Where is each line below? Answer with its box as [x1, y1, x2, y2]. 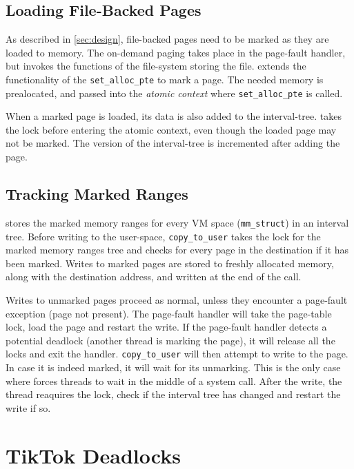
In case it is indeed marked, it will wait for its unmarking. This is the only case [6, 360, 341, 374]
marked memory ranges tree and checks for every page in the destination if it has [6, 242, 349, 257]
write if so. [6, 400, 51, 415]
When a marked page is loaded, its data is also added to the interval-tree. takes [6, 109, 342, 123]
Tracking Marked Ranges [6, 183, 188, 205]
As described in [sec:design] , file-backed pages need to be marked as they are [6, 32, 329, 46]
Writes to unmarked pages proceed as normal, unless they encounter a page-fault [6, 292, 348, 306]
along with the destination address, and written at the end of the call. [6, 269, 302, 284]
